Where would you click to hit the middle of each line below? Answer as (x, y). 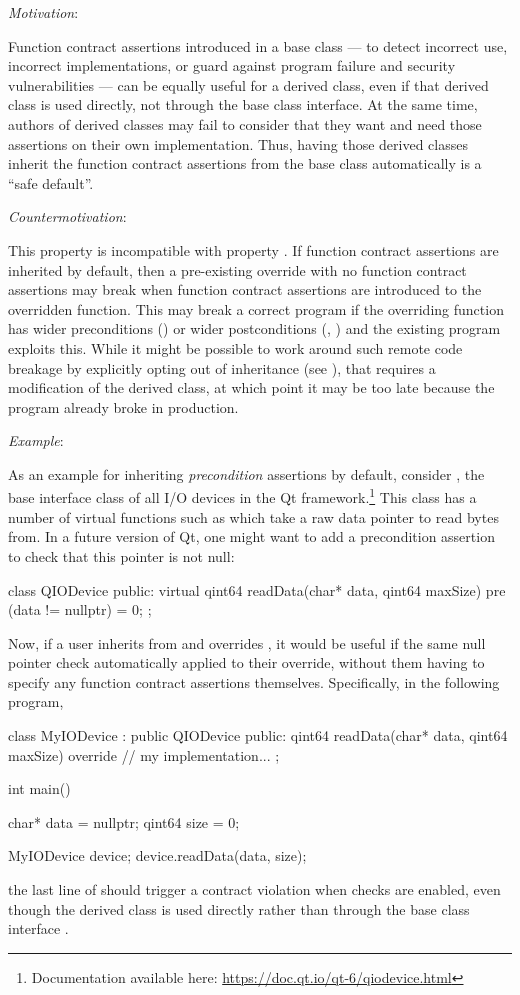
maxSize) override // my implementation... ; (144, 754)
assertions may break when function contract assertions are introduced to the (245, 289)
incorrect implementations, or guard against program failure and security (232, 65)
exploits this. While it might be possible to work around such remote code (235, 347)
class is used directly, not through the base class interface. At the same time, (243, 104)
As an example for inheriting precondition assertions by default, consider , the (246, 473)
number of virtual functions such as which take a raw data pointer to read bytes (253, 516)
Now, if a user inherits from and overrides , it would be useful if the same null (247, 642)
